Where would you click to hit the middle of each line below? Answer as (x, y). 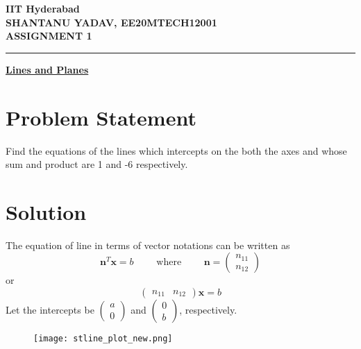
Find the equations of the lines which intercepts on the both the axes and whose (176, 150)
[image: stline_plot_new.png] (103, 339)
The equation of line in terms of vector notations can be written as (148, 245)
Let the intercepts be (50, 309)
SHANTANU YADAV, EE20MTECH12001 (111, 22)
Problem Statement (101, 117)
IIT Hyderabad (43, 8)
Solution (46, 211)
